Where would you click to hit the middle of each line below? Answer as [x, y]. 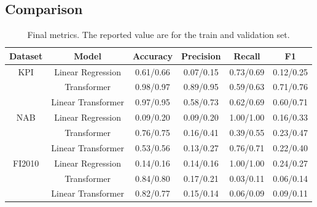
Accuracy [153, 55]
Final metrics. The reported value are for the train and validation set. [158, 35]
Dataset [26, 55]
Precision [201, 55]
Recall [247, 55]
